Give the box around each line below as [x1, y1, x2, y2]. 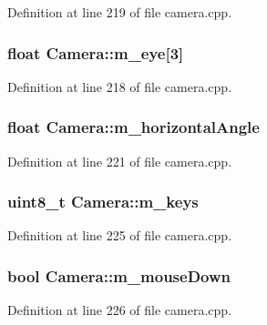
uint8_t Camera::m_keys [7, 190, 199, 213]
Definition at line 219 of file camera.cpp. [7, 3, 232, 21]
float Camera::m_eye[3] [7, 41, 184, 64]
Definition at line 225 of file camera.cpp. [7, 226, 232, 245]
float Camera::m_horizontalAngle [7, 116, 260, 138]
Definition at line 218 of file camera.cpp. [7, 76, 232, 96]
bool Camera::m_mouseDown [7, 264, 231, 287]
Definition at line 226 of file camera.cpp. [7, 300, 232, 320]
